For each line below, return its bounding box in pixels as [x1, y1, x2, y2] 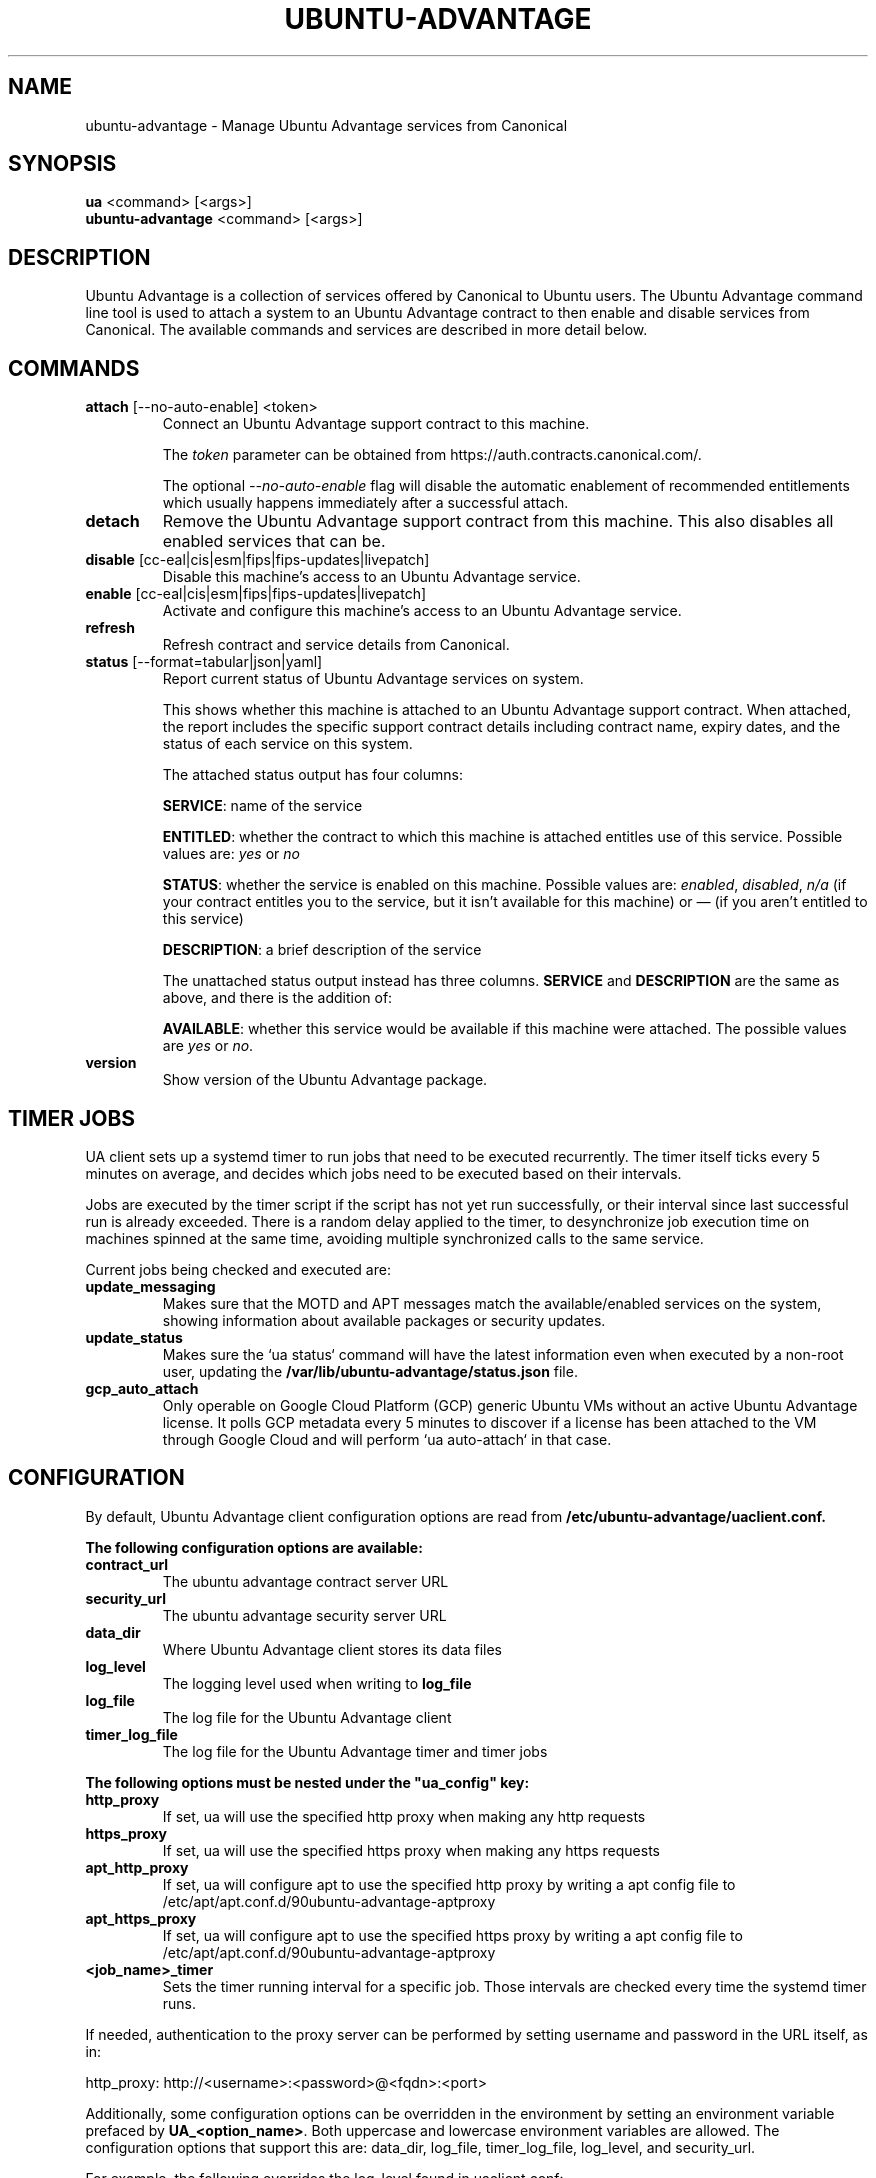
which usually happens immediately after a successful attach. [162, 494, 569, 512]
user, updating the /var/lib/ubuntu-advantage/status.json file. [162, 1362, 578, 1380]
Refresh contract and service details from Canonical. [162, 636, 510, 654]
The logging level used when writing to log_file [162, 1674, 472, 1692]
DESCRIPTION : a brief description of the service [162, 941, 482, 959]
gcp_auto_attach [85, 1379, 199, 1397]
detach [85, 511, 140, 532]
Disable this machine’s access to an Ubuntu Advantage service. [162, 568, 581, 586]
